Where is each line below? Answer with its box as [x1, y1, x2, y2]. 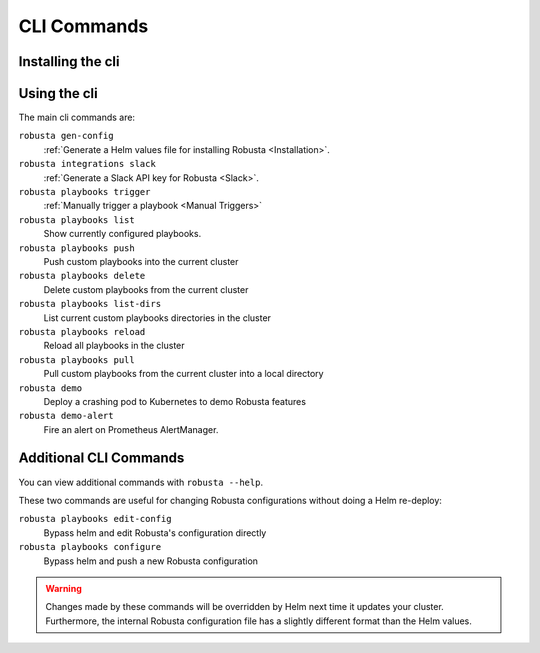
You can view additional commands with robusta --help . [18, 476, 264, 488]
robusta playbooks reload [18, 326, 146, 337]
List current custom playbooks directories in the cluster [43, 311, 272, 324]
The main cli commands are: [18, 111, 135, 124]
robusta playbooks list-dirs [18, 298, 162, 310]
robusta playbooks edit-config [18, 513, 172, 525]
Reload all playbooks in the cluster [43, 340, 185, 352]
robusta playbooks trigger [18, 186, 151, 198]
